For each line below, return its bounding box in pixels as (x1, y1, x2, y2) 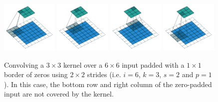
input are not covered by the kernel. (4, 89, 114, 99)
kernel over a (63, 59, 103, 70)
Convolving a (4, 59, 44, 70)
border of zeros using (4, 69, 68, 80)
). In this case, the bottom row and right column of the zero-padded (4, 79, 212, 89)
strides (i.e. (87, 69, 121, 80)
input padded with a (122, 59, 185, 70)
